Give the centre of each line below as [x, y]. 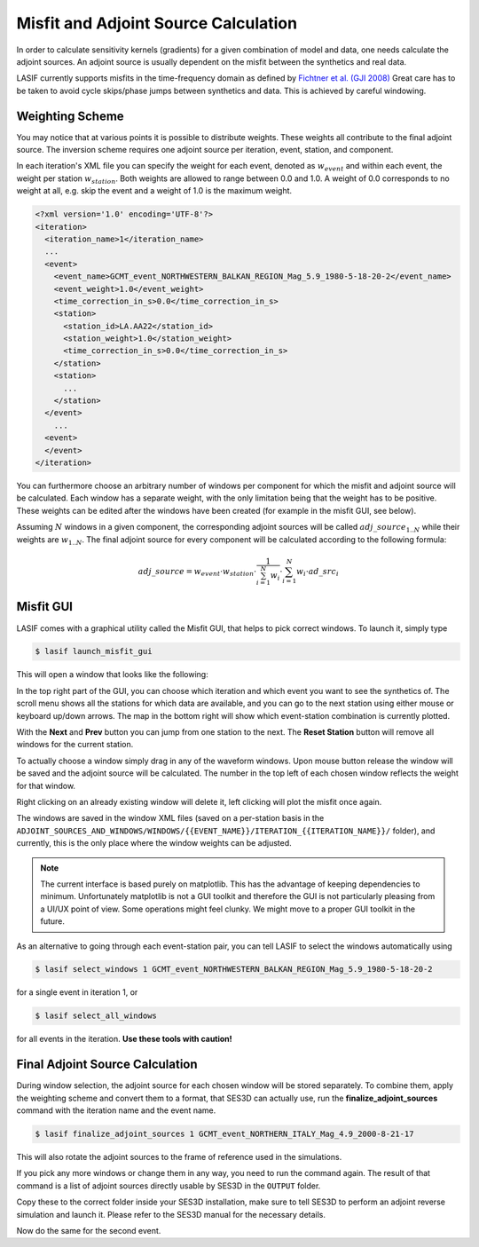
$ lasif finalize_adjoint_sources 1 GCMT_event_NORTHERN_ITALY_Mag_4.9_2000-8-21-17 [224, 1134]
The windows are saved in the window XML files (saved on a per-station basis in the [170, 818]
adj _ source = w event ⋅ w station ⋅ [197, 572]
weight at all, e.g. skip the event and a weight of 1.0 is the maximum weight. [154, 191]
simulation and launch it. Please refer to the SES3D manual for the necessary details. [171, 1214]
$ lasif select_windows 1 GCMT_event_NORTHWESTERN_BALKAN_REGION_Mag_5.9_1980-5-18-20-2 [234, 969]
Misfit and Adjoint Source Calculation [157, 23]
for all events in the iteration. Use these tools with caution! [124, 1039]
